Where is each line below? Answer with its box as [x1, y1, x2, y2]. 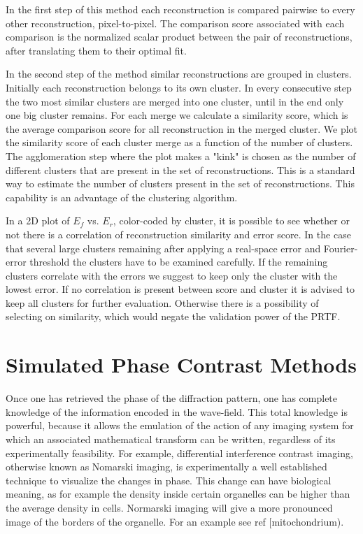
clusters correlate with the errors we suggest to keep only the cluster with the [6, 268, 338, 282]
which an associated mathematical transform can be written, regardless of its [6, 431, 336, 446]
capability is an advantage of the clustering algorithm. [6, 189, 238, 204]
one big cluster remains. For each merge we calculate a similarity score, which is [6, 108, 348, 122]
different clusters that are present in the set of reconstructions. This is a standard [6, 162, 355, 177]
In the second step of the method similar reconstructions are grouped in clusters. [6, 66, 352, 81]
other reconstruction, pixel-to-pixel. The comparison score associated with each [6, 15, 345, 30]
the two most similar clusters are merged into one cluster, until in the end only [6, 94, 344, 108]
